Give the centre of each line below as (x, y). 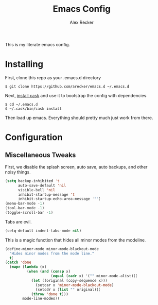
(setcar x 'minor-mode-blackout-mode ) (75, 285)
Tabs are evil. (18, 221)
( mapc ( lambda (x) (28, 267)
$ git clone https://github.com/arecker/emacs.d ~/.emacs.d (67, 86)
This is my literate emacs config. (38, 44)
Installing (24, 64)
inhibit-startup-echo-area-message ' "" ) (59, 199)
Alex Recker (82, 22)
